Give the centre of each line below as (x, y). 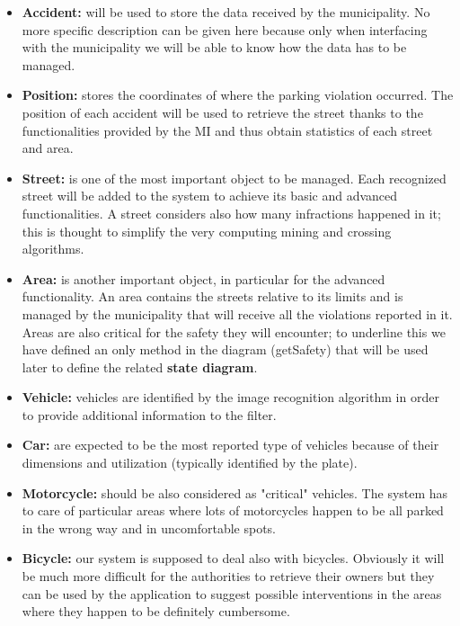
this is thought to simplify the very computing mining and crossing (207, 231)
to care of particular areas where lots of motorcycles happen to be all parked (233, 510)
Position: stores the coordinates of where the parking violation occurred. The (238, 95)
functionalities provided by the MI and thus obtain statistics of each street (227, 130)
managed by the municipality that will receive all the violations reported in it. (237, 313)
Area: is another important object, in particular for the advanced (203, 278)
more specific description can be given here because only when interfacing (225, 29)
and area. (48, 148)
